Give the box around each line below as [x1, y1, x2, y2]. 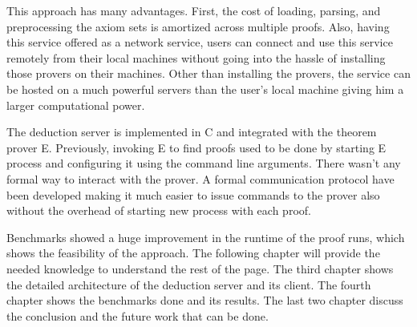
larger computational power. [6, 96, 145, 113]
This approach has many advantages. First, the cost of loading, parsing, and [6, 2, 381, 18]
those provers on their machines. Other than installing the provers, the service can [6, 65, 411, 82]
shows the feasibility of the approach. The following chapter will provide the [6, 244, 380, 261]
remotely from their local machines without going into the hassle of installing [6, 49, 386, 66]
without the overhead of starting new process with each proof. [6, 202, 311, 219]
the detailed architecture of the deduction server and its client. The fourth [6, 276, 371, 293]
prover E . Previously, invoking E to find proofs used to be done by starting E [6, 139, 387, 155]
